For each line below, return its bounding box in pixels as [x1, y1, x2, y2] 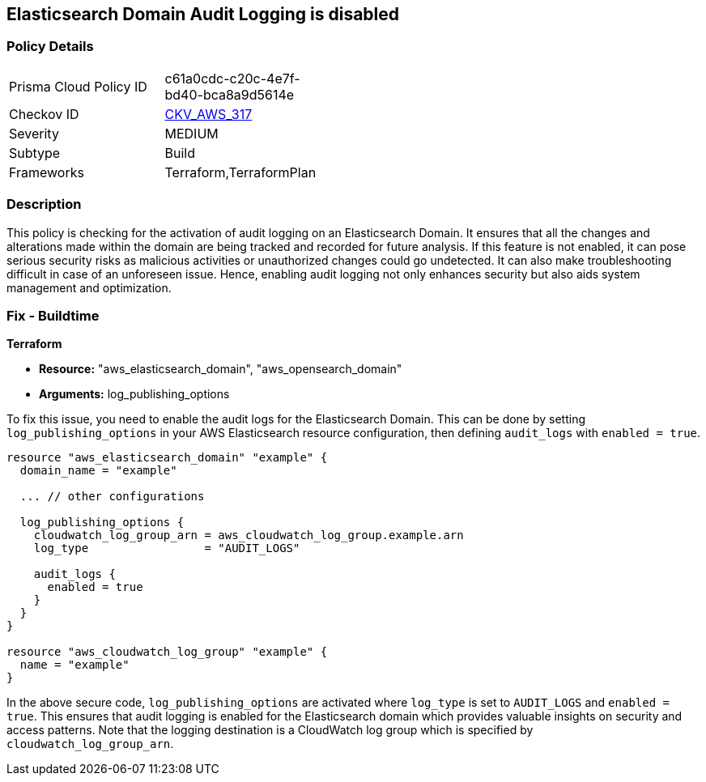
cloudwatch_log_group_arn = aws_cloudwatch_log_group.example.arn [33, 529, 464, 542]
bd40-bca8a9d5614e [164, 86, 295, 103]
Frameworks [9, 164, 84, 181]
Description [6, 196, 82, 213]
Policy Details [6, 38, 94, 55]
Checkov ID [9, 105, 79, 122]
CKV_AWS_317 [164, 105, 253, 122]
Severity [9, 125, 59, 142]
